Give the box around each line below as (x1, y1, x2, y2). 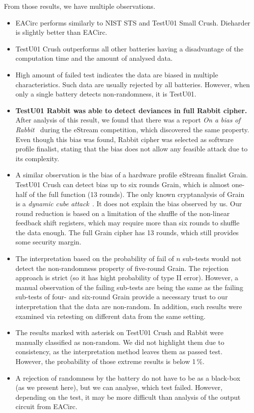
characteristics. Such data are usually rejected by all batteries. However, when (15, 79, 250, 89)
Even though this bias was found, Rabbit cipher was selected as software (15, 134, 234, 144)
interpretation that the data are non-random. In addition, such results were (15, 301, 242, 312)
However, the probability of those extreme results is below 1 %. (15, 356, 204, 366)
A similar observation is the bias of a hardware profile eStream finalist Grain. (15, 170, 248, 180)
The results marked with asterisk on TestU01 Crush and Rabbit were (15, 327, 224, 338)
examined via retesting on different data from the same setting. (15, 311, 206, 321)
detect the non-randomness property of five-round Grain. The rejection (15, 263, 229, 273)
